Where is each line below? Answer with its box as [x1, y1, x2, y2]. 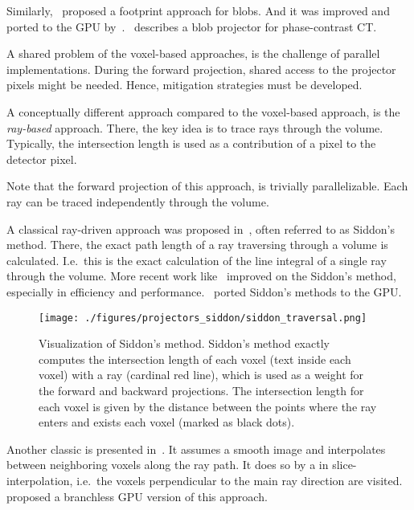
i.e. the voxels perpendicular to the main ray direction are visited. [76, 471, 403, 488]
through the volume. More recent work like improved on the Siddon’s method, [6, 267, 396, 284]
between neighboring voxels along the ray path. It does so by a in [6, 456, 329, 473]
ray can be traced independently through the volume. [6, 193, 269, 210]
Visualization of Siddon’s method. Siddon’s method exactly [39, 335, 330, 352]
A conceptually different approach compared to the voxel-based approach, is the [6, 103, 400, 120]
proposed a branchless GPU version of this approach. [6, 488, 268, 504]
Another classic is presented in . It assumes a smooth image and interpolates [6, 440, 386, 457]
